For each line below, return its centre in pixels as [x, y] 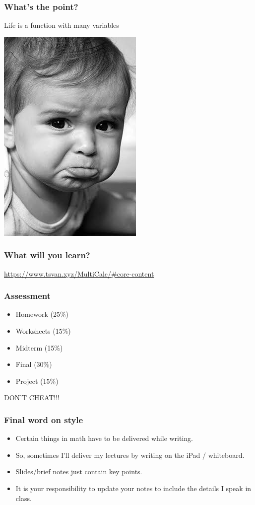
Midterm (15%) [39, 347]
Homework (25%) [42, 314]
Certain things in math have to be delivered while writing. [104, 438]
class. [24, 498]
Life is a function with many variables [62, 25]
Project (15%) [37, 381]
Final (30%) [34, 364]
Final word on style [44, 419]
